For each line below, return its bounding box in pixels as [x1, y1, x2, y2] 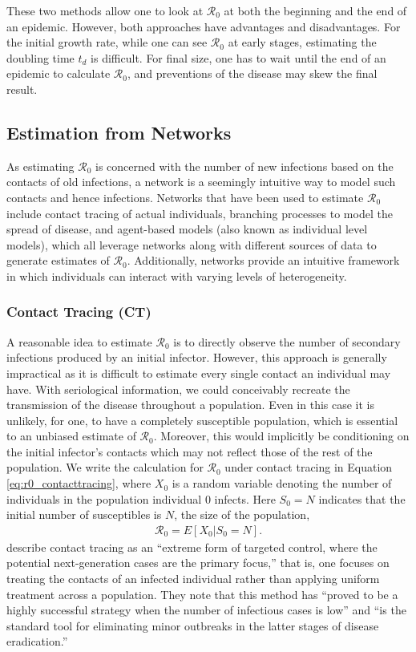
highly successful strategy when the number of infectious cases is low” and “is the [6, 601, 406, 618]
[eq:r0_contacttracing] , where [6, 475, 151, 492]
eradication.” [6, 633, 68, 650]
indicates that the [318, 490, 406, 507]
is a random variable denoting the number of [172, 475, 392, 492]
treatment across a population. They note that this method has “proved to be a [6, 585, 398, 602]
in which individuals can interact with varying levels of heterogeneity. [6, 267, 347, 284]
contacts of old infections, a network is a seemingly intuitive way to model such [6, 173, 396, 190]
